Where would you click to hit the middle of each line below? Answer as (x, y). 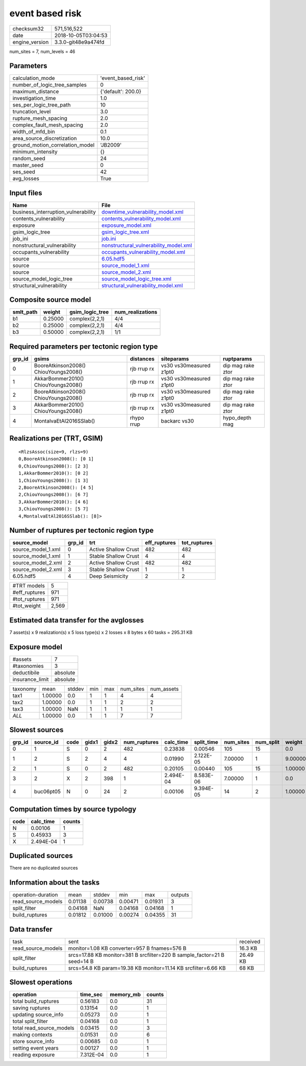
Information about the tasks (55, 883)
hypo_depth (237, 418)
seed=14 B (81, 961)
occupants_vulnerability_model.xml (143, 252)
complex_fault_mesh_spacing (48, 125)
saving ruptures (31, 1008)
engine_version (31, 42)
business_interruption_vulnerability (54, 212)
